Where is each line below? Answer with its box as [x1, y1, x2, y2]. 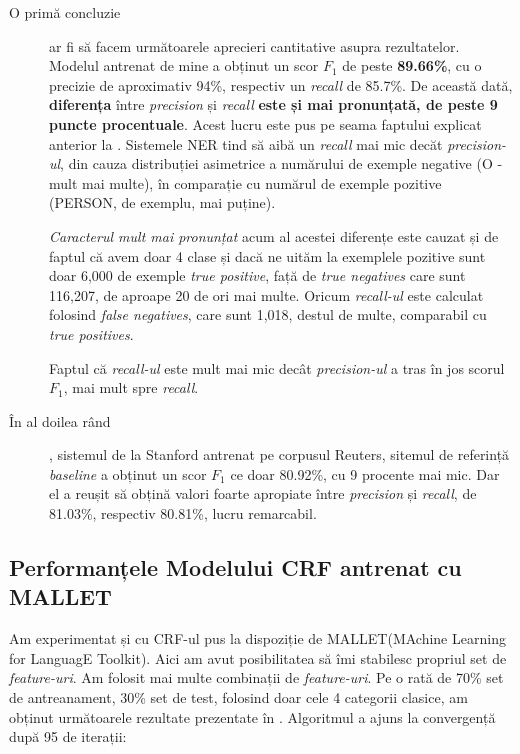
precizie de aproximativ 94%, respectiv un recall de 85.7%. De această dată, [49, 74, 513, 95]
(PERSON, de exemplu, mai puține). [49, 192, 276, 213]
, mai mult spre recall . [63, 377, 199, 398]
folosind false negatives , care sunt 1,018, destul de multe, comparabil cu [49, 304, 487, 325]
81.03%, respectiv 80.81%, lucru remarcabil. [49, 503, 317, 524]
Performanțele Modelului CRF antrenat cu [9, 552, 462, 583]
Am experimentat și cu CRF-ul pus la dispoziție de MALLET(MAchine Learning [9, 628, 506, 649]
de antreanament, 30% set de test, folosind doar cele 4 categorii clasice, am [9, 687, 468, 708]
